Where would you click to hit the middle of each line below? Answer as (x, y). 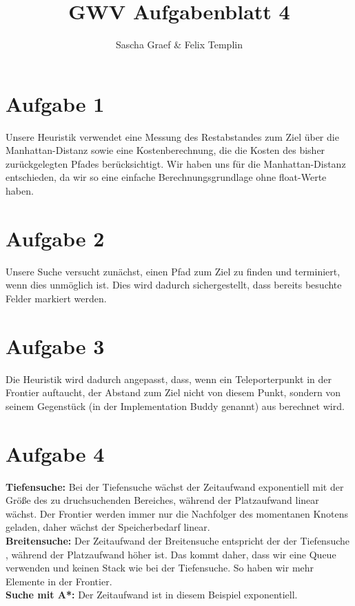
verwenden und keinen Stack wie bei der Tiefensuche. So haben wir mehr (160, 568)
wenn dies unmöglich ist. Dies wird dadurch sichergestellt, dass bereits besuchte (174, 285)
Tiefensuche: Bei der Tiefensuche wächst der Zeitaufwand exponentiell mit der (175, 486)
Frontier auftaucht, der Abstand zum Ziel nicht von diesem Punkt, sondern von (173, 392)
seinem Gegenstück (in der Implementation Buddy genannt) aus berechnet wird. (175, 405)
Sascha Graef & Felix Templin (179, 45)
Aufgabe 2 (55, 238)
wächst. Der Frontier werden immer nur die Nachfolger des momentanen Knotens (177, 513)
